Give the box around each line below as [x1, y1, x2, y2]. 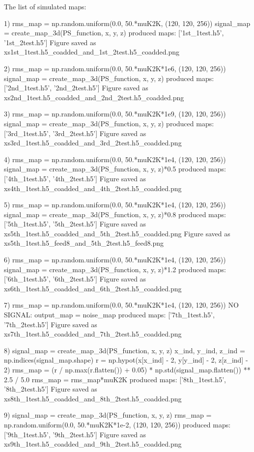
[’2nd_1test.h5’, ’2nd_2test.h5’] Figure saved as [4, 83, 148, 93]
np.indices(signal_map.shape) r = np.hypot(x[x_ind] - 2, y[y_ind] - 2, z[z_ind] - [4, 355, 248, 365]
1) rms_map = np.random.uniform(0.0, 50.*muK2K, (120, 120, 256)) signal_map [4, 18, 251, 28]
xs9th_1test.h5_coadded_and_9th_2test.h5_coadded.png [4, 439, 182, 449]
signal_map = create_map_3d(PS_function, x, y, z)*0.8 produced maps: [4, 209, 226, 219]
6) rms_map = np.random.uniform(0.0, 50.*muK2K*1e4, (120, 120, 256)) [4, 254, 226, 265]
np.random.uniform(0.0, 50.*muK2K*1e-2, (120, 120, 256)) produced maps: [4, 419, 231, 429]
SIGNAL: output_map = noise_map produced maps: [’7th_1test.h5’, [4, 310, 215, 320]
